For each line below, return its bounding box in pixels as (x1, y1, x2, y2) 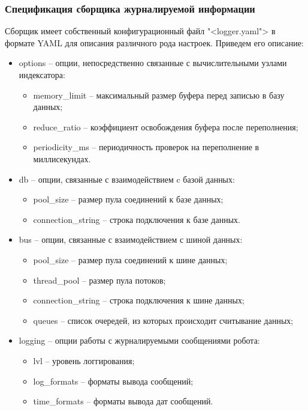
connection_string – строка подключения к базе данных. (33, 213, 240, 225)
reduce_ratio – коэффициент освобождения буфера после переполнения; (33, 120, 298, 133)
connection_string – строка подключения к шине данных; (33, 294, 244, 306)
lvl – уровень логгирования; (33, 354, 135, 367)
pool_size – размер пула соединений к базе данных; (33, 193, 224, 205)
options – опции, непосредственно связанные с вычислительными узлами (19, 56, 287, 69)
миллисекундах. (33, 152, 91, 165)
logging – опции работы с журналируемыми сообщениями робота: (19, 334, 260, 347)
